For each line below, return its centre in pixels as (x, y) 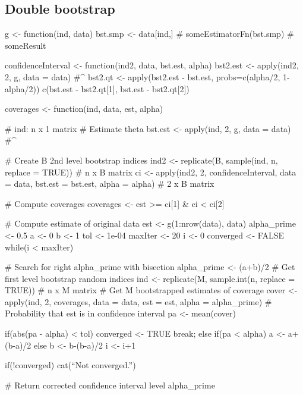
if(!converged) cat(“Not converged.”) (70, 365)
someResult (26, 45)
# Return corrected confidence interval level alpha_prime (110, 385)
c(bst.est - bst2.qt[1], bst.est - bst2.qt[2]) (116, 88)
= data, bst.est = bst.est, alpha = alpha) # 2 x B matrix (110, 184)
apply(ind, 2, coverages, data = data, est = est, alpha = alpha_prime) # (138, 301)
